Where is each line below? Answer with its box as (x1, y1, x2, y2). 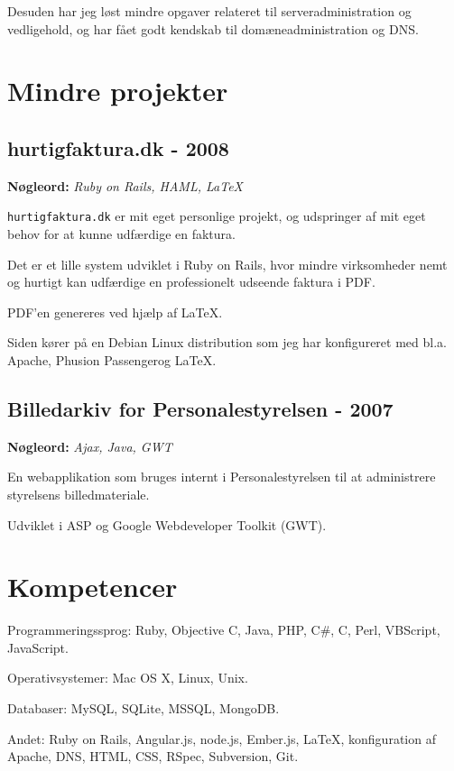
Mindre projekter (7, 72, 228, 109)
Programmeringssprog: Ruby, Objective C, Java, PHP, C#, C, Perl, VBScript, (7, 620, 440, 639)
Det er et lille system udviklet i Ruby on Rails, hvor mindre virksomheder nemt (7, 254, 448, 273)
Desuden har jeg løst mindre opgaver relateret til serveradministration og (7, 2, 412, 20)
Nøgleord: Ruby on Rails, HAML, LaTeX (7, 176, 243, 195)
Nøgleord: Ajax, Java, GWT (7, 436, 172, 455)
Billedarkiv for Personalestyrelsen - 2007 (7, 394, 394, 422)
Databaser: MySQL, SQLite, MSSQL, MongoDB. (7, 699, 280, 718)
